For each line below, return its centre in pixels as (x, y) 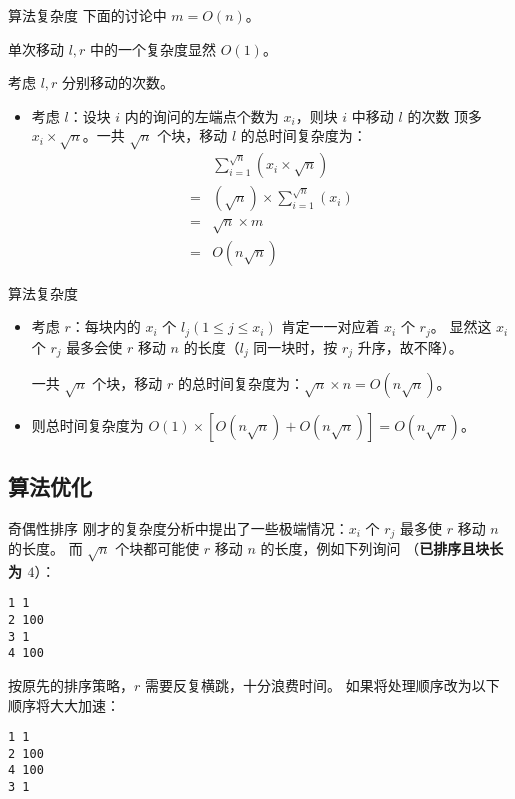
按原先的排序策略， (71, 684)
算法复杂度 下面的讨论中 (87, 15)
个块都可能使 (157, 547)
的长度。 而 (45, 547)
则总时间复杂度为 (87, 425)
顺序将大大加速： (64, 704)
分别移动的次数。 (118, 82)
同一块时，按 (295, 346)
